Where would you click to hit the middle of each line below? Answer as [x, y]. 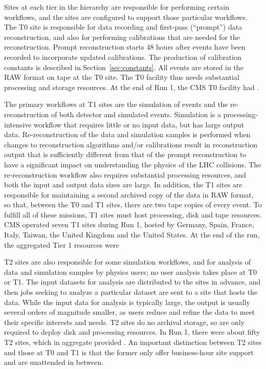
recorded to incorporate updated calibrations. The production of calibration [123, 57]
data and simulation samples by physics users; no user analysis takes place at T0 [130, 272]
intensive [18, 124]
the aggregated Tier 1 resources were [62, 244]
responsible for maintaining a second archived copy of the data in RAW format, [129, 194]
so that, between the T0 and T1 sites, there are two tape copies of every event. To [133, 204]
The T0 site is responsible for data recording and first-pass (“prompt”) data [123, 27]
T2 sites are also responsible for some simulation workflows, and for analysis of [127, 262]
